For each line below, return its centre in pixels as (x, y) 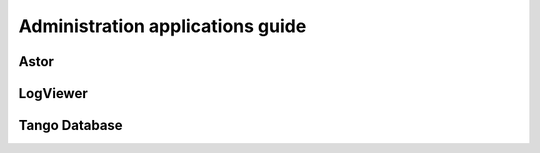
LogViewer (53, 93)
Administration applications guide (162, 26)
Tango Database (71, 125)
